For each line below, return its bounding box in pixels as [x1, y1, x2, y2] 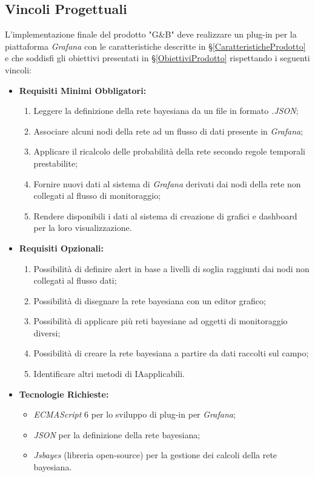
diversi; [33, 326, 61, 339]
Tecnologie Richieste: [19, 387, 109, 400]
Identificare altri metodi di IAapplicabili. [33, 367, 185, 380]
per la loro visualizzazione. [33, 221, 132, 234]
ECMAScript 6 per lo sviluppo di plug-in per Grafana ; [33, 408, 236, 421]
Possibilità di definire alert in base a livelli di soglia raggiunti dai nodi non [33, 262, 310, 275]
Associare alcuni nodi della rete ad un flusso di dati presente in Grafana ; [33, 124, 303, 137]
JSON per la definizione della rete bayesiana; [33, 428, 201, 441]
